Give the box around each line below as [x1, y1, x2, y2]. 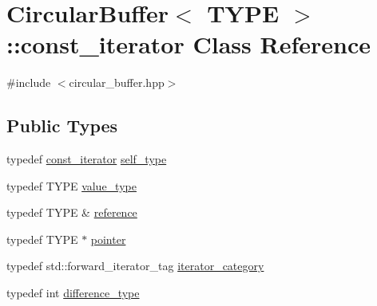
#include [6, 74, 51, 91]
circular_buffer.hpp [69, 74, 165, 91]
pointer [90, 230, 126, 247]
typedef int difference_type [6, 284, 140, 301]
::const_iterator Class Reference [6, 28, 371, 61]
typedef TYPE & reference [6, 204, 137, 221]
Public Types [6, 113, 118, 138]
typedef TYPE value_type [6, 177, 137, 194]
